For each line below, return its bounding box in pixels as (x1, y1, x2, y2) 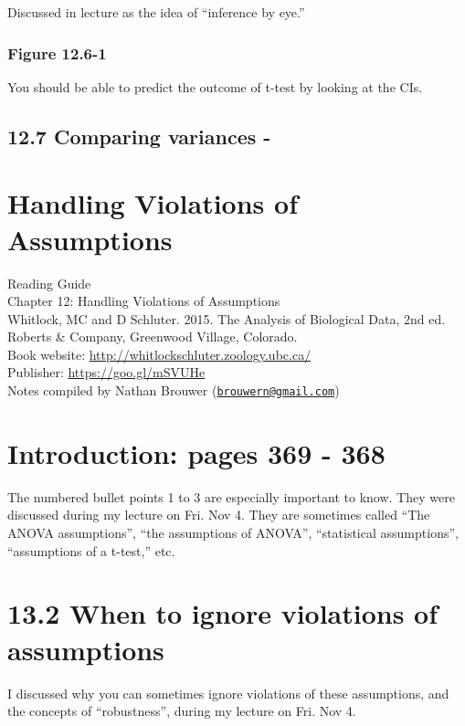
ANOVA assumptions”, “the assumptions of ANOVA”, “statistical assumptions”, (7, 523, 459, 542)
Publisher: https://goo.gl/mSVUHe (7, 363, 206, 382)
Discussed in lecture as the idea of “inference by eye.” (7, 3, 305, 21)
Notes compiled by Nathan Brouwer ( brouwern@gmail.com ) (7, 381, 340, 400)
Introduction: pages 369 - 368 (7, 434, 386, 471)
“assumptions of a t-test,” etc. (7, 541, 175, 560)
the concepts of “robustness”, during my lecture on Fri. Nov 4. (7, 701, 356, 721)
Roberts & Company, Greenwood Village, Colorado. (7, 327, 298, 346)
